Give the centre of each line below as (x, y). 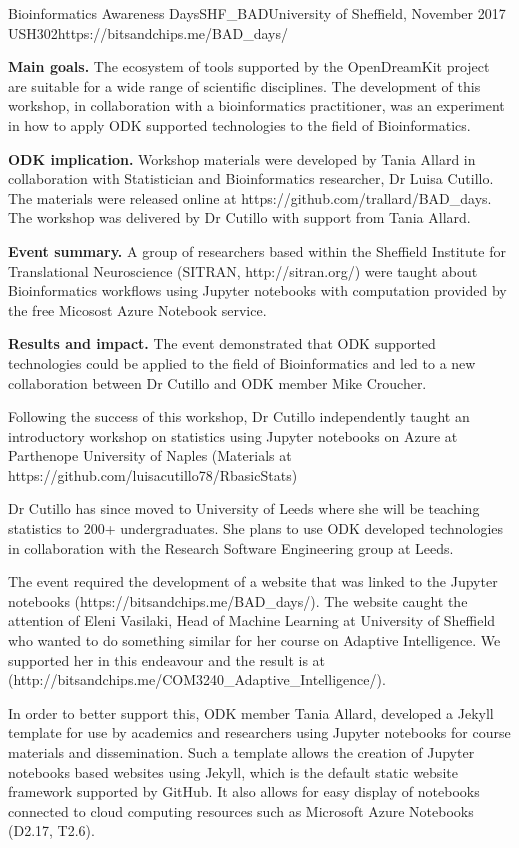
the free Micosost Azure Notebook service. (137, 309)
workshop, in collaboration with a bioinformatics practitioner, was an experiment (256, 105)
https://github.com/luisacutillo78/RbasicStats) (153, 474)
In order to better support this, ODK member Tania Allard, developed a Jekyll (251, 712)
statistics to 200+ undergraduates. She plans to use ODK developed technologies (256, 528)
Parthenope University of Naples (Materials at (150, 455)
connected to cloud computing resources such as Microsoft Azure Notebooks (241, 810)
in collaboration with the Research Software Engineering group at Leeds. (231, 547)
